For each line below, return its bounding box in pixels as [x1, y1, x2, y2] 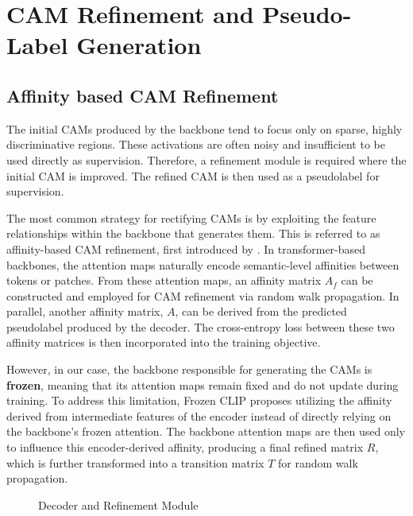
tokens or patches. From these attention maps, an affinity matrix [6, 272, 322, 289]
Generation [76, 29, 202, 61]
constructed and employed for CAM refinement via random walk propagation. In [6, 287, 399, 304]
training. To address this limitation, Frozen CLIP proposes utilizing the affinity [6, 392, 392, 409]
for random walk [277, 454, 358, 471]
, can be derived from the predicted [175, 303, 347, 320]
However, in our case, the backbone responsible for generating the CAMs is [6, 361, 372, 378]
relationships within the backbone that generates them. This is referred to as [6, 225, 380, 242]
